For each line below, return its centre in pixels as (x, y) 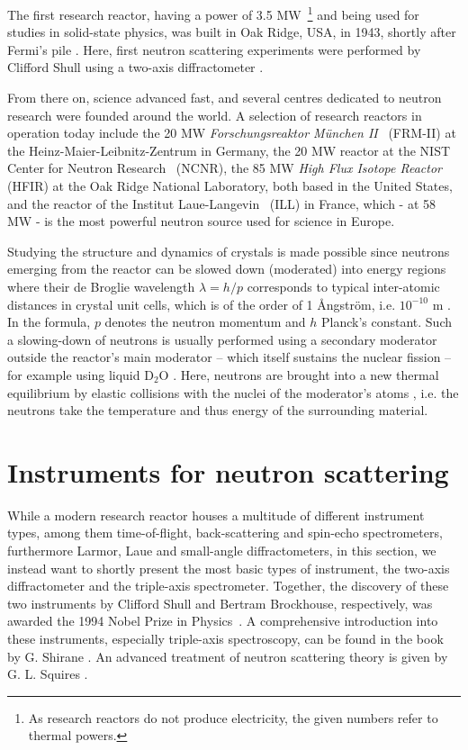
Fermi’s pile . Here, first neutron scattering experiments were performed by (214, 49)
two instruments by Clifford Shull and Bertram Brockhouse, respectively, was (220, 603)
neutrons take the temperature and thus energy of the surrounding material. (218, 410)
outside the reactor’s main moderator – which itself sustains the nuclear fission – (229, 357)
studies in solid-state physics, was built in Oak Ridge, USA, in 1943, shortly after (232, 32)
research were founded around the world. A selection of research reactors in (215, 115)
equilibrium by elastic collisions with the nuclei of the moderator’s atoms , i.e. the (233, 392)
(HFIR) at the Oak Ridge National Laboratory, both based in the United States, (230, 185)
